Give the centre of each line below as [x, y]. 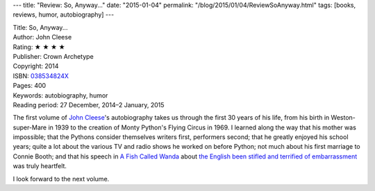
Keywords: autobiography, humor [60, 95]
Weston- [343, 118]
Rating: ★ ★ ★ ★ [39, 47]
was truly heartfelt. [40, 166]
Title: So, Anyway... [40, 27]
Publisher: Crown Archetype [53, 56]
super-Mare [30, 127]
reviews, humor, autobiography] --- [64, 15]
